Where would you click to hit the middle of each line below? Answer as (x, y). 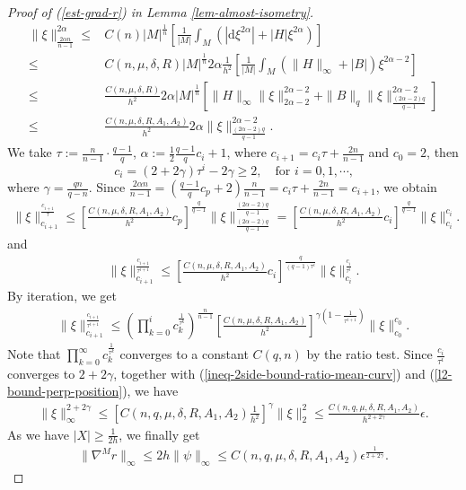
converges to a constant (184, 354)
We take (30, 152)
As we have (38, 434)
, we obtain (406, 187)
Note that (34, 354)
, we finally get (159, 434)
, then (443, 152)
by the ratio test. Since (369, 354)
